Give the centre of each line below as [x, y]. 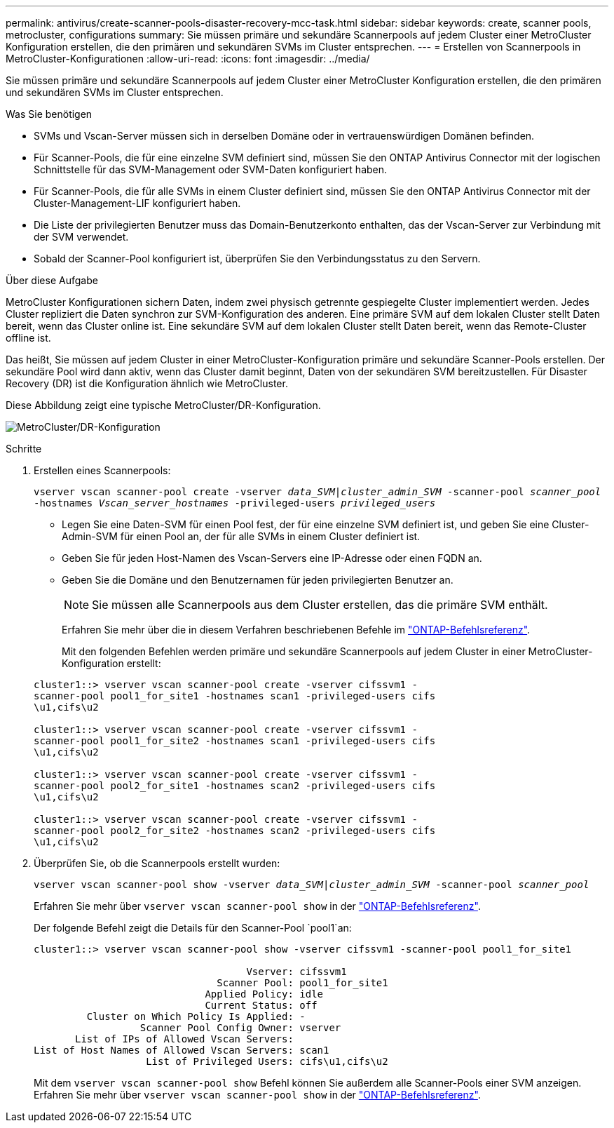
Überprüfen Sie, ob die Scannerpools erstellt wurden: [157, 863]
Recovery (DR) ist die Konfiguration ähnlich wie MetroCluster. [147, 383]
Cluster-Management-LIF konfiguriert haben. [137, 203]
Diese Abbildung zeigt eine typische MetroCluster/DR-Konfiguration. [163, 405]
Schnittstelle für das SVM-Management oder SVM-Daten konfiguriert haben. [211, 169]
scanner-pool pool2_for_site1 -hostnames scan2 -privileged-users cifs [235, 786]
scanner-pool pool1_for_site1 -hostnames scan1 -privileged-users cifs [235, 696]
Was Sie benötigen [49, 114]
